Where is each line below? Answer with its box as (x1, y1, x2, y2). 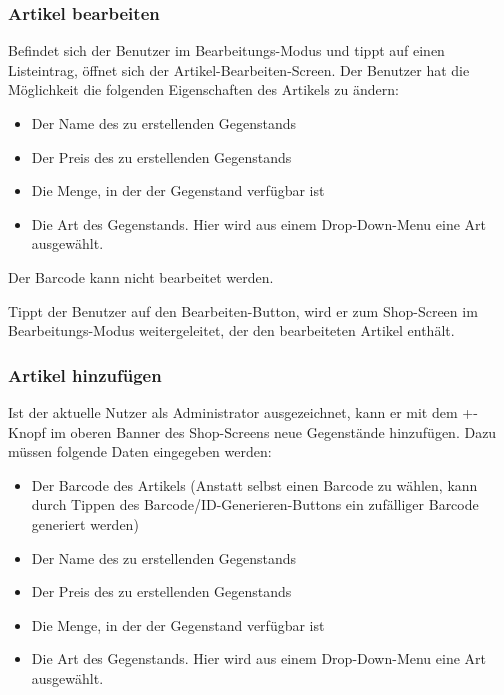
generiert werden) (31, 513, 139, 534)
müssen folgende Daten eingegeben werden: (8, 441, 272, 462)
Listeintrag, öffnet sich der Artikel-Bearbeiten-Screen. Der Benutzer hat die (8, 59, 470, 80)
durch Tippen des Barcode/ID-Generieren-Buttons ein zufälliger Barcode (31, 494, 479, 515)
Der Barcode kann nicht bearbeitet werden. (8, 266, 274, 287)
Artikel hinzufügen (8, 362, 162, 387)
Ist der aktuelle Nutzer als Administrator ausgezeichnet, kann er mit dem (8, 401, 458, 422)
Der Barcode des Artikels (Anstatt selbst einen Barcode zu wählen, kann (31, 474, 478, 495)
